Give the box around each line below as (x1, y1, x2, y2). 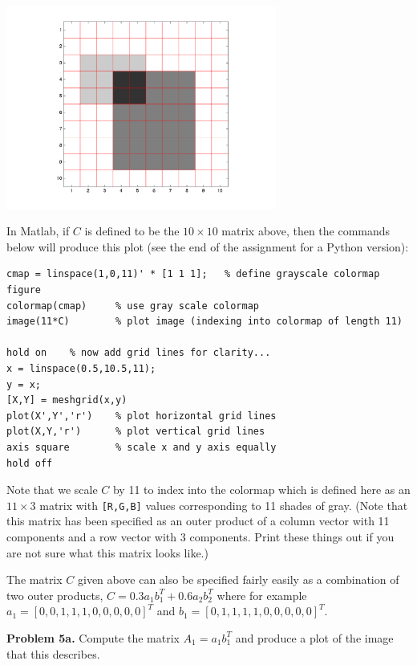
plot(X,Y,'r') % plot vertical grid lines (6, 426, 265, 438)
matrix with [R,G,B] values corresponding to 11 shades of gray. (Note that (39, 496, 408, 513)
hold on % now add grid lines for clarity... (6, 347, 271, 359)
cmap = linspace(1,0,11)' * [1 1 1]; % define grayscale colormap (6, 268, 380, 280)
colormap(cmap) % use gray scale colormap (6, 300, 259, 312)
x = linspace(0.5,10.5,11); (6, 363, 156, 375)
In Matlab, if (6, 222, 70, 239)
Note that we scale (6, 481, 98, 498)
